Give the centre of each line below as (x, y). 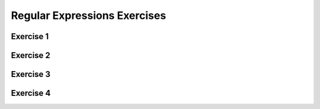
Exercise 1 (30, 36)
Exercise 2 (31, 55)
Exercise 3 (31, 74)
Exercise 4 (31, 93)
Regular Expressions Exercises (89, 15)
